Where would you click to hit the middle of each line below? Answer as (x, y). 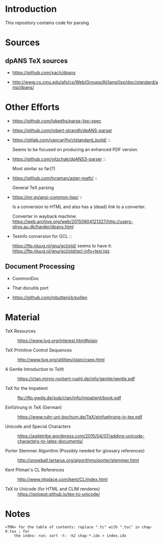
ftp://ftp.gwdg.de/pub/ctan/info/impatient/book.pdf (69, 398)
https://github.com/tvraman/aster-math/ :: (55, 178)
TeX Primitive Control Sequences (39, 350)
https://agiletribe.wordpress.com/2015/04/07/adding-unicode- (81, 436)
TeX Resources (20, 331)
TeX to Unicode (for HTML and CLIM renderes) (52, 489)
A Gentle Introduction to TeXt (34, 369)
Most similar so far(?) (34, 168)
